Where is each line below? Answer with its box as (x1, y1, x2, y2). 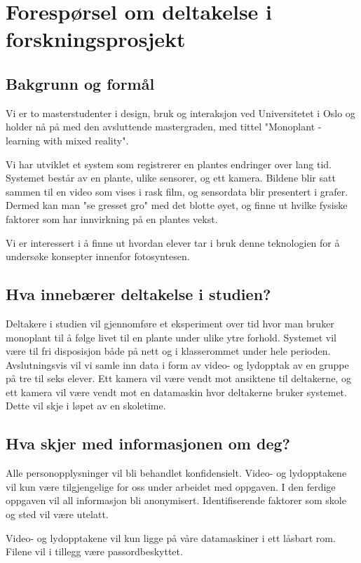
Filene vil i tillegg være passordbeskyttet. (6, 544, 183, 559)
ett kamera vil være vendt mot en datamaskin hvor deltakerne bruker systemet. (6, 384, 347, 399)
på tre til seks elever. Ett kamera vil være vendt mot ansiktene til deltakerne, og (6, 371, 351, 386)
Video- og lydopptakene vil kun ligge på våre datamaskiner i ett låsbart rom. (6, 530, 336, 545)
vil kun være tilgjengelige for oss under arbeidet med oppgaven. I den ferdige (6, 479, 336, 494)
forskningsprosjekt (6, 25, 186, 53)
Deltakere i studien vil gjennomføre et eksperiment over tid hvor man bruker (6, 316, 334, 330)
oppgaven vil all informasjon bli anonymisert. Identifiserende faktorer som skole (6, 493, 346, 508)
